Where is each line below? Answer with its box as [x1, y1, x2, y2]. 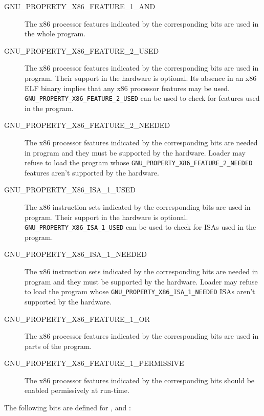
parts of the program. [25, 340, 92, 351]
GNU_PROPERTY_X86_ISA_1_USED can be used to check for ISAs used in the [25, 222, 256, 232]
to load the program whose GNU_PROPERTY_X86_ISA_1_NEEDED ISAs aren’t [25, 286, 255, 297]
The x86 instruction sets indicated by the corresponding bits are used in [25, 202, 251, 212]
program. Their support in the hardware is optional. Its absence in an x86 [25, 72, 257, 83]
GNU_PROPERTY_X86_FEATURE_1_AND [4, 1, 156, 11]
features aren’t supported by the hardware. [25, 167, 159, 178]
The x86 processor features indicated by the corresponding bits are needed [25, 137, 258, 147]
